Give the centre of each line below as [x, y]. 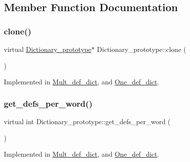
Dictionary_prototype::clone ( [142, 49]
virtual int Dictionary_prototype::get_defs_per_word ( [87, 121]
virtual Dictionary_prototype [48, 49]
